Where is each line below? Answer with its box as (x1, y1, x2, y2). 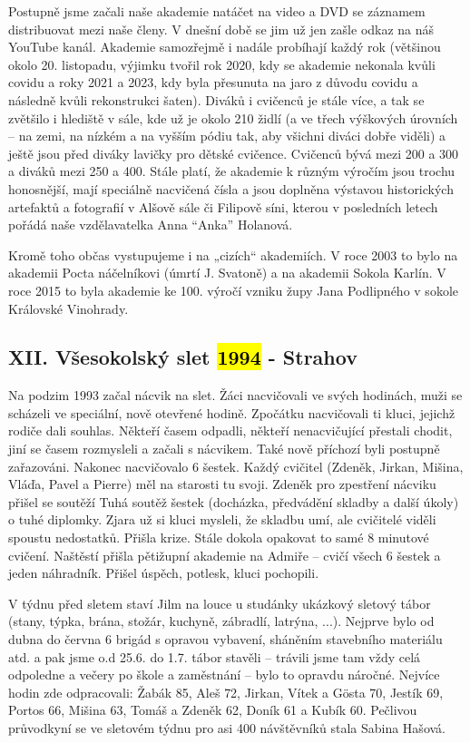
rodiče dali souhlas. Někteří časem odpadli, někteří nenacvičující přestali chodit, (8, 421, 453, 440)
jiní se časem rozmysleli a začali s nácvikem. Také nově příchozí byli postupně (8, 439, 440, 458)
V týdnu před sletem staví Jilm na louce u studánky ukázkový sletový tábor (8, 593, 431, 612)
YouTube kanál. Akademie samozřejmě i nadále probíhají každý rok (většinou (8, 37, 441, 56)
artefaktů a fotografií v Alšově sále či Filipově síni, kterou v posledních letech (8, 197, 438, 216)
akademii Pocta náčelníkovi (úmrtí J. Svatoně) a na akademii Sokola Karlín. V (8, 263, 446, 282)
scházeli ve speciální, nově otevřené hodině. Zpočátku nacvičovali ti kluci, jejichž (8, 403, 455, 422)
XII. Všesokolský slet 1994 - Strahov (8, 343, 357, 371)
